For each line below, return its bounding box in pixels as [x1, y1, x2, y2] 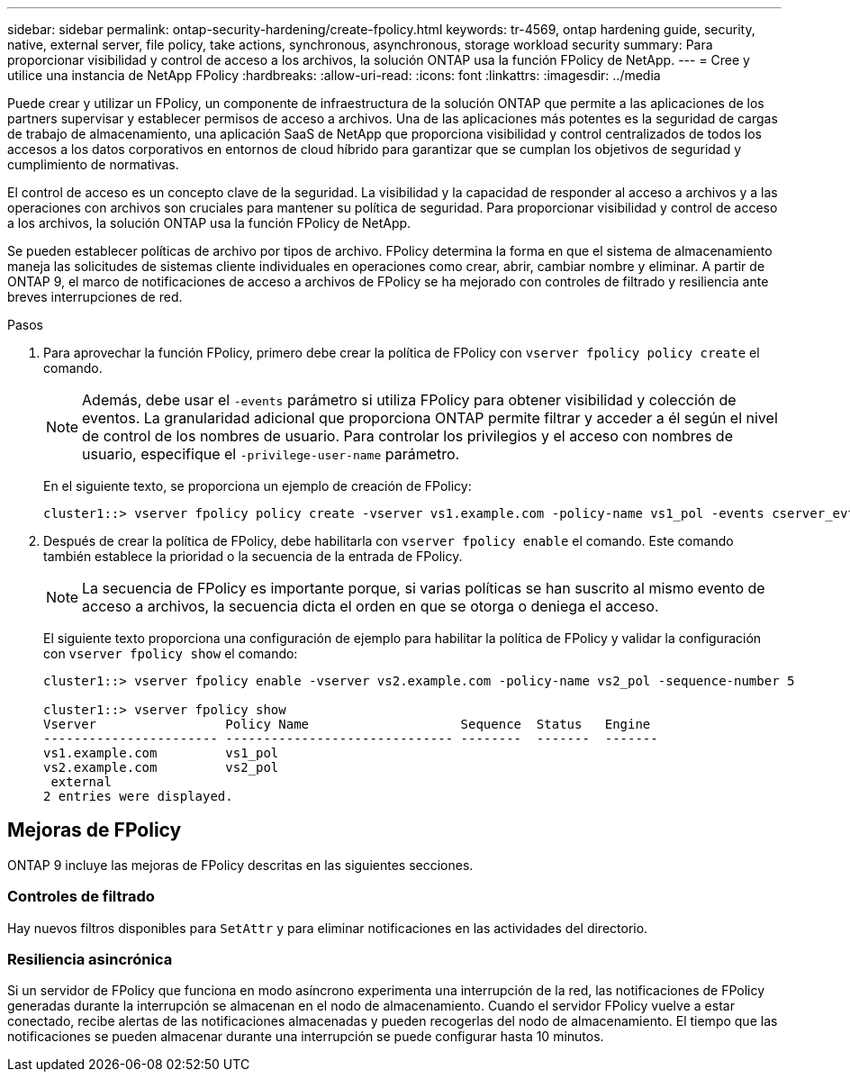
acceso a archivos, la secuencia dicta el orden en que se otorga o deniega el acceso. [82, 597, 659, 615]
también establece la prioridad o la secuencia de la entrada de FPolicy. [43, 549, 463, 564]
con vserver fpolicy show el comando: [43, 646, 298, 661]
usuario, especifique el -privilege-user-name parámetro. [82, 445, 460, 463]
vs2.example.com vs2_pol [43, 760, 279, 775]
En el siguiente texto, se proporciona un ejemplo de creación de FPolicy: [43, 478, 472, 494]
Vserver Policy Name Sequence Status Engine [43, 717, 651, 731]
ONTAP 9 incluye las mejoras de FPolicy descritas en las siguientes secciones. [7, 857, 474, 873]
